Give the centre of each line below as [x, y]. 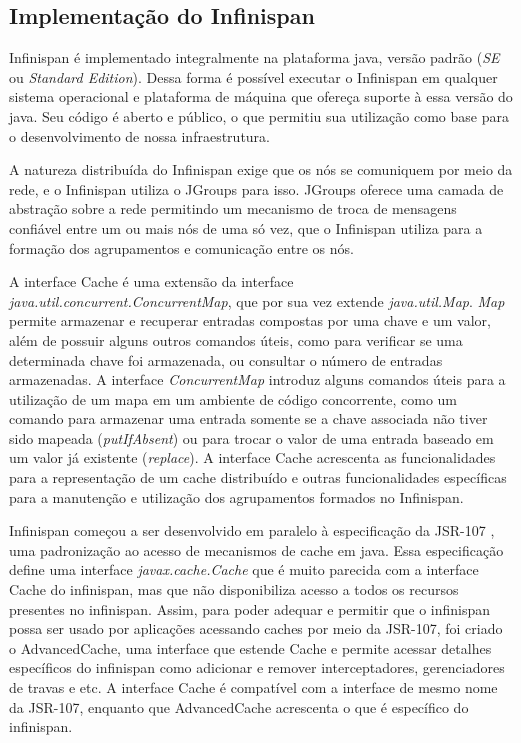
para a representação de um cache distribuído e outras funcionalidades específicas [258, 477]
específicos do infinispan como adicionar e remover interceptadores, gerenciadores [257, 667]
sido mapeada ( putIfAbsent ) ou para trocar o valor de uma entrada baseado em [251, 437]
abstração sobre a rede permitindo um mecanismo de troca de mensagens [233, 208]
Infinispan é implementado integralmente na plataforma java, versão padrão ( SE [254, 57]
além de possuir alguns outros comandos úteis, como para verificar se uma [236, 339]
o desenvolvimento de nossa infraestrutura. [139, 135]
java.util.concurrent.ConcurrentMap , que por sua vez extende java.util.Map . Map [257, 300]
